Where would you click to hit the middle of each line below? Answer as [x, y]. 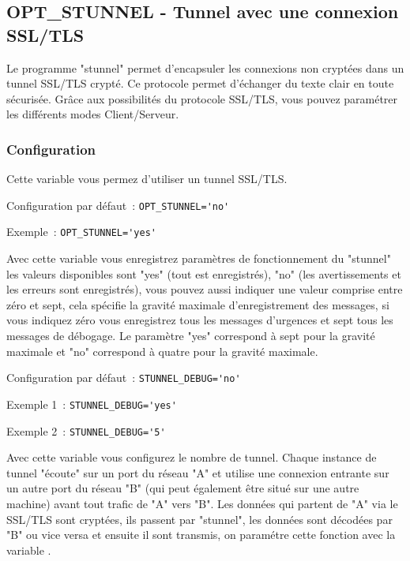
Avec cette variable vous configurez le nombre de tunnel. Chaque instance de [192, 457]
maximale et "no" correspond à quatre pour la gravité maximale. [162, 351]
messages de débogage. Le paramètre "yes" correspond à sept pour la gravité [191, 336]
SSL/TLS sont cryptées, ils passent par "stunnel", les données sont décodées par [199, 519]
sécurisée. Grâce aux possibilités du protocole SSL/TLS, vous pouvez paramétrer [202, 98]
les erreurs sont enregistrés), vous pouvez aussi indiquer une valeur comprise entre [205, 289]
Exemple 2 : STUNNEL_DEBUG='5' [86, 430]
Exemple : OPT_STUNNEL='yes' [81, 232]
